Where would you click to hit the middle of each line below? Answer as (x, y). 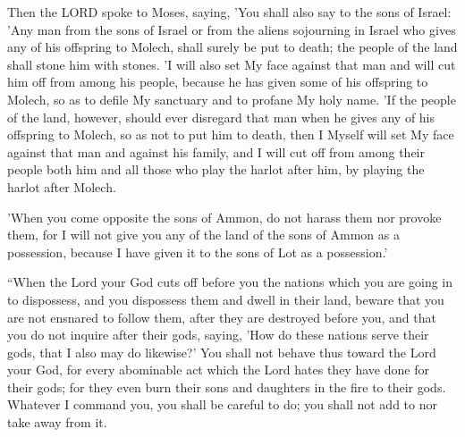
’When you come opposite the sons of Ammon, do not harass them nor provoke (224, 217)
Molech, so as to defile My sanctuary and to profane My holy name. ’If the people (232, 99)
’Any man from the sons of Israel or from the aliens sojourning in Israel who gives (232, 29)
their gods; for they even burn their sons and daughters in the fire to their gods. (227, 387)
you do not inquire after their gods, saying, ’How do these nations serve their (218, 335)
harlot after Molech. (62, 186)
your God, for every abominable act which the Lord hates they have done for (218, 370)
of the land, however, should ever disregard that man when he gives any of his (221, 117)
